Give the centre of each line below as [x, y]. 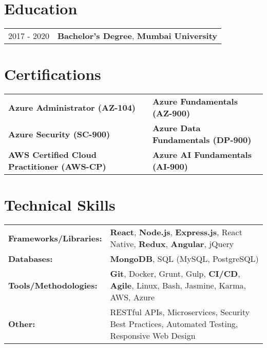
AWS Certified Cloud [52, 155]
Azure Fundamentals [195, 101]
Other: [22, 324]
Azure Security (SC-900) [59, 134]
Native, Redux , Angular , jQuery [172, 244]
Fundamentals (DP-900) [202, 140]
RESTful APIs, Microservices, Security [180, 312]
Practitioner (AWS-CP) [57, 167]
